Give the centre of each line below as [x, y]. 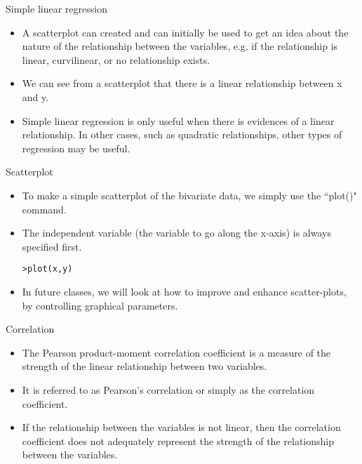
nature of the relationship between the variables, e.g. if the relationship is [180, 46]
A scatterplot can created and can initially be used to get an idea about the [185, 32]
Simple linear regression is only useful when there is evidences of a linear [178, 120]
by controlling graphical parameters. [100, 305]
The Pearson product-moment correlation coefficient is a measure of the [176, 352]
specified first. [52, 246]
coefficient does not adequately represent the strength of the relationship [178, 440]
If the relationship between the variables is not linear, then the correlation [181, 427]
